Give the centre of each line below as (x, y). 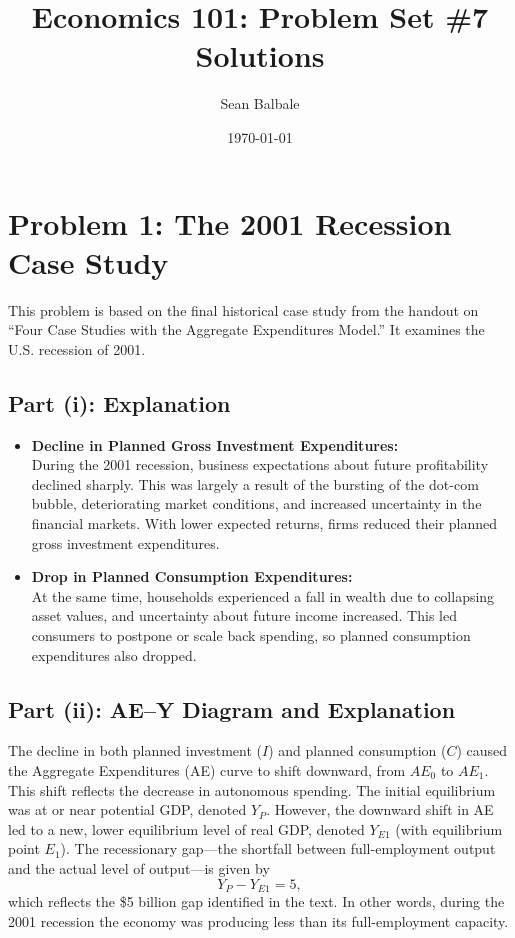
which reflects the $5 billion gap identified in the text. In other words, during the (256, 900)
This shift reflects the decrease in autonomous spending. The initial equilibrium (252, 789)
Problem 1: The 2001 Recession (230, 222)
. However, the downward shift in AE (380, 809)
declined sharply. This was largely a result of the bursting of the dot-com (255, 483)
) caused (482, 750)
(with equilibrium (449, 828)
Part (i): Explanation (119, 402)
